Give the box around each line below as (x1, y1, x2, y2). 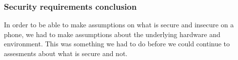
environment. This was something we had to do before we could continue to (4, 39, 230, 49)
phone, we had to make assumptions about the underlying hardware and (4, 29, 220, 39)
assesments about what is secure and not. (4, 48, 128, 58)
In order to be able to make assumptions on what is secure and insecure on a (4, 20, 234, 30)
